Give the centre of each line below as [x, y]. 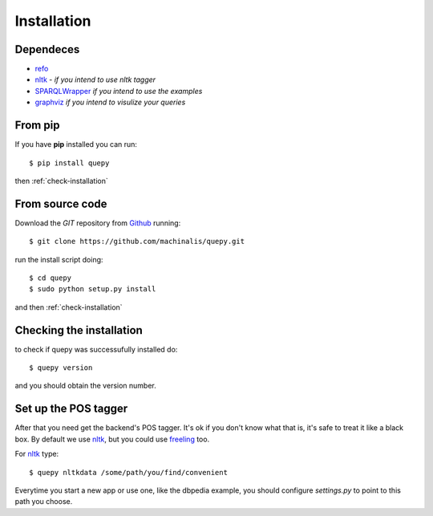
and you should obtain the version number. [85, 386]
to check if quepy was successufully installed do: [96, 349]
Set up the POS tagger [71, 409]
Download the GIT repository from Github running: [98, 223]
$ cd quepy [51, 278]
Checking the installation [79, 330]
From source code [61, 203]
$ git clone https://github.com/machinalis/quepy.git [137, 242]
